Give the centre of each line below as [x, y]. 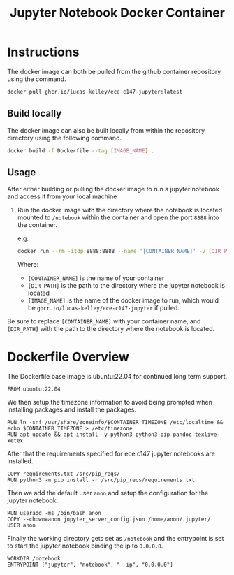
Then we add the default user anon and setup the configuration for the [108, 493]
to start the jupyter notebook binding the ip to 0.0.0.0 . [85, 546]
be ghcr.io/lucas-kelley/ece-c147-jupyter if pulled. [103, 308]
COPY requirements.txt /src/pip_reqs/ [64, 474]
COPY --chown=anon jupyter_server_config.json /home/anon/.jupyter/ [109, 519]
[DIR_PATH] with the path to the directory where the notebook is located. [111, 329]
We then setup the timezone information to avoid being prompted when [110, 402]
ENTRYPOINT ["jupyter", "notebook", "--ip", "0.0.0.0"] [90, 565]
